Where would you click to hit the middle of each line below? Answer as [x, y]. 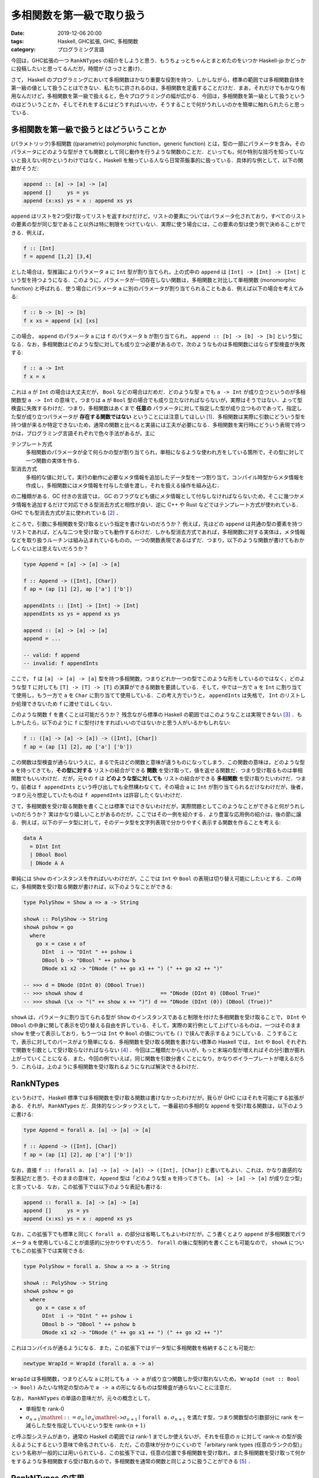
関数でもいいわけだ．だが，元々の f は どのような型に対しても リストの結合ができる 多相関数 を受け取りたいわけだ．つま [159, 779]
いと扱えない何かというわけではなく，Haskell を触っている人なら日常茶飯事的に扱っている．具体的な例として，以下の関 [157, 160]
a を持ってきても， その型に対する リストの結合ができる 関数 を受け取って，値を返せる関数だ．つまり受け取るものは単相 [157, 770]
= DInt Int [45, 846]
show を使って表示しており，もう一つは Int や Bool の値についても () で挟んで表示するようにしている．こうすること [154, 1033]
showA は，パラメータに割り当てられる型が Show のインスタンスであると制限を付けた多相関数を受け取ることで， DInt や [159, 1017]
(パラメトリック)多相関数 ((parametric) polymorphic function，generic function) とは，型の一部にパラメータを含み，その [158, 143]
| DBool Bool [48, 855]
